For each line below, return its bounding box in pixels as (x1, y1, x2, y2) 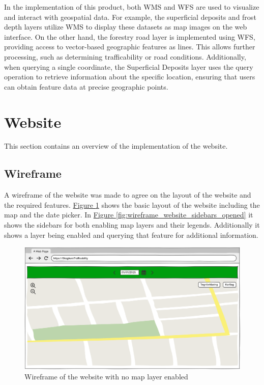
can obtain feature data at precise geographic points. (4, 81, 168, 92)
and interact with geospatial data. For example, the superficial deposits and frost (4, 11, 256, 22)
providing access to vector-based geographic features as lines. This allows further (4, 41, 255, 52)
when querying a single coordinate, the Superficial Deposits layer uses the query (4, 61, 253, 72)
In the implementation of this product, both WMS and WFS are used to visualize (4, 2, 259, 12)
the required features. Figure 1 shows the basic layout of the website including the (4, 199, 260, 210)
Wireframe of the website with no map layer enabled (24, 371, 188, 381)
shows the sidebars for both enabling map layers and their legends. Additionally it (4, 219, 260, 230)
